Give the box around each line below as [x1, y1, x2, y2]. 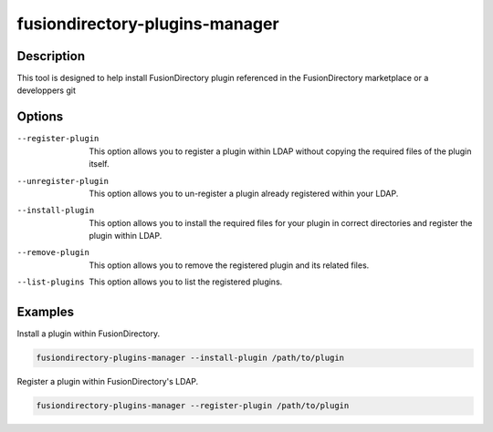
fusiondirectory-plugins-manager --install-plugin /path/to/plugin [36, 353, 345, 364]
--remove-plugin [16, 247, 90, 258]
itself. [89, 159, 110, 170]
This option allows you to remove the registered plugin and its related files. [89, 260, 370, 271]
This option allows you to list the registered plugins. [89, 276, 283, 287]
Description [16, 48, 86, 64]
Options [16, 109, 64, 125]
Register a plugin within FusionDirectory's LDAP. [16, 376, 199, 387]
